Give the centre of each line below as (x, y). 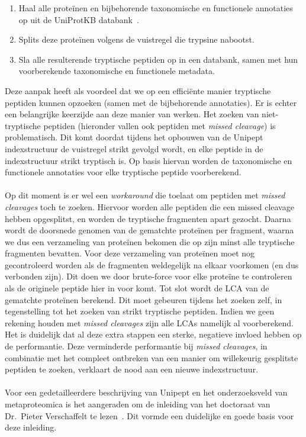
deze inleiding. (31, 427)
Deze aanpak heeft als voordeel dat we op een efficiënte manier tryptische (138, 90)
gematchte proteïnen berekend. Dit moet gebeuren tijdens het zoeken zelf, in (144, 299)
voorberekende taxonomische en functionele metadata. (117, 71)
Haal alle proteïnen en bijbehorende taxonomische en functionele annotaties (156, 8)
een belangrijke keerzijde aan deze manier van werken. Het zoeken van (132, 114)
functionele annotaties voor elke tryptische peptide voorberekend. (123, 172)
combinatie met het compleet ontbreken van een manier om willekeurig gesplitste (152, 357)
